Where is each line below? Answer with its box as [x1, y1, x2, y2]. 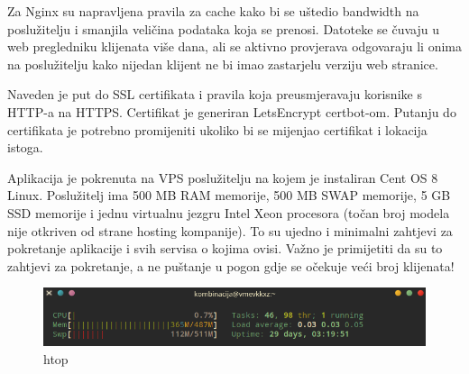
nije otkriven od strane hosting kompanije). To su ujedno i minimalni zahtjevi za [7, 221, 453, 240]
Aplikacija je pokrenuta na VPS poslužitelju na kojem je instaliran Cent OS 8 [7, 168, 438, 187]
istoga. [7, 138, 43, 157]
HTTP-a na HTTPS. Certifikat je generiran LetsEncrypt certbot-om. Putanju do [7, 102, 456, 121]
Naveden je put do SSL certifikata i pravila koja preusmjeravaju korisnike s [7, 85, 422, 104]
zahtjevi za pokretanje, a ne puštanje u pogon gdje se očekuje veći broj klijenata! [7, 256, 455, 275]
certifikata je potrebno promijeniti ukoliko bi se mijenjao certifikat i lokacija [7, 120, 428, 139]
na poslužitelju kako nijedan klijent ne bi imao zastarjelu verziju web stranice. [7, 54, 438, 73]
